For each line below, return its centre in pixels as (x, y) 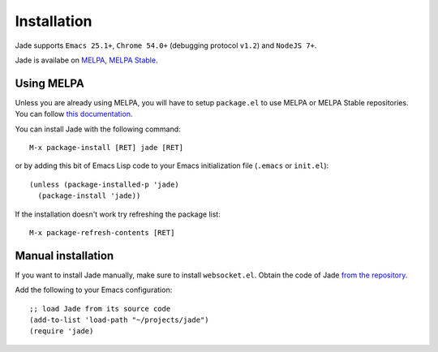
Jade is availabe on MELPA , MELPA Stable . (86, 60)
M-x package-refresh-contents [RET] (102, 232)
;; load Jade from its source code (100, 309)
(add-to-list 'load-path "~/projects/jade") (120, 320)
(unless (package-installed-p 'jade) (105, 184)
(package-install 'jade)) (89, 196)
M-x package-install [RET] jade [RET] (107, 148)
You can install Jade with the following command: (98, 129)
